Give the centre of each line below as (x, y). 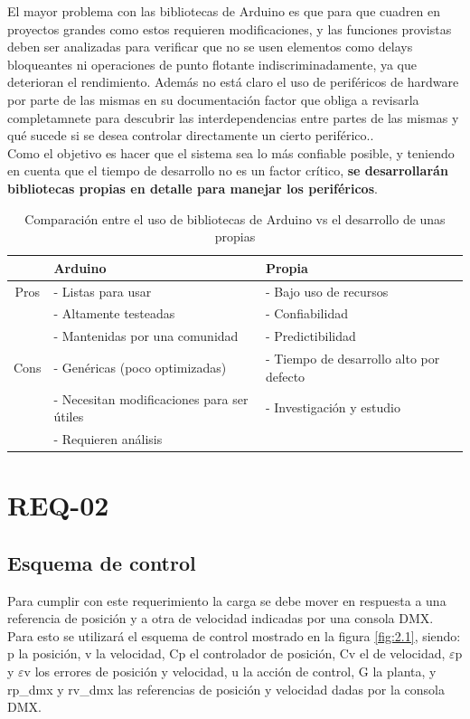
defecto (285, 376)
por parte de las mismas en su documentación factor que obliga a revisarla (213, 99)
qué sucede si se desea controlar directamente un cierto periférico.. (191, 135)
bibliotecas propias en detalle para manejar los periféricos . (193, 188)
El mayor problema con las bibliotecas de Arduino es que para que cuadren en (224, 11)
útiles (69, 416)
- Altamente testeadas (114, 313)
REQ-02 (58, 505)
